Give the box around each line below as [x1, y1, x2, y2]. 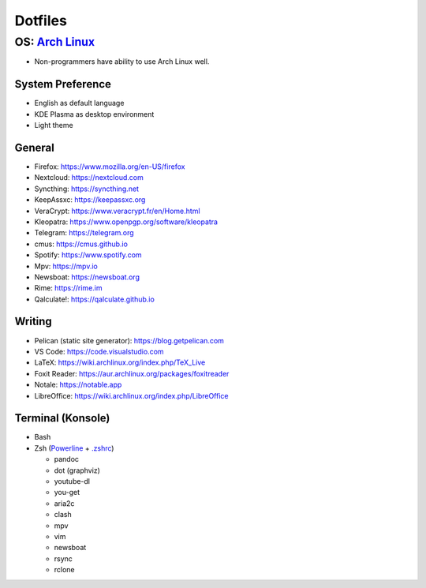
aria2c [54, 498, 75, 508]
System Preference [14, 77, 112, 91]
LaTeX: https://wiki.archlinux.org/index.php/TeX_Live [34, 358, 206, 367]
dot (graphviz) [54, 466, 100, 475]
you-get [54, 488, 80, 497]
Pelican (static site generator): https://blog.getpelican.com [34, 335, 225, 345]
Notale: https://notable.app [34, 380, 122, 390]
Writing [14, 315, 53, 328]
